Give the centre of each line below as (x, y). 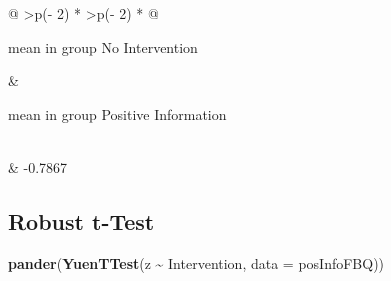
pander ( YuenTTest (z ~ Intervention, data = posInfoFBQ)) (196, 262)
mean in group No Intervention (103, 46)
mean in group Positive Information (117, 113)
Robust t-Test (81, 220)
